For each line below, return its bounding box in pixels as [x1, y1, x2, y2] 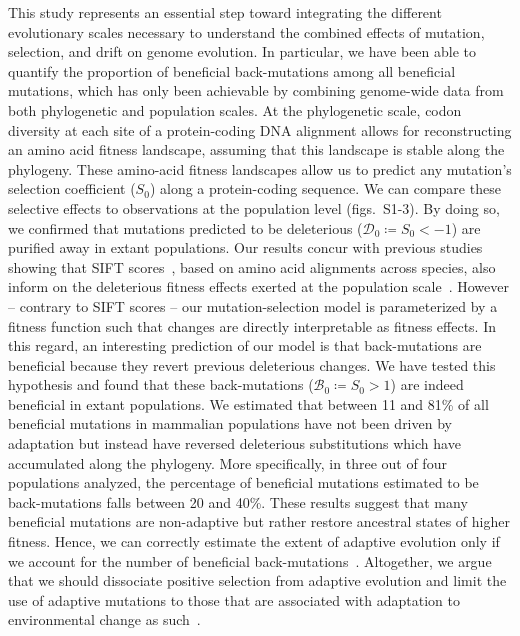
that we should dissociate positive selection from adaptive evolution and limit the [8, 570, 507, 591]
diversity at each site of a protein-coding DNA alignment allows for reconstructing [8, 119, 512, 140]
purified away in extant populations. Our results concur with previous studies [8, 237, 483, 258]
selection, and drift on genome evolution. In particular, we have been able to [8, 41, 477, 62]
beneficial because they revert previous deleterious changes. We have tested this [8, 354, 496, 375]
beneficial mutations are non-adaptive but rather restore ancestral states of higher [8, 511, 510, 532]
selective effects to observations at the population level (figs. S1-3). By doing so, [8, 197, 500, 218]
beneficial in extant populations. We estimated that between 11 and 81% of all [8, 393, 489, 414]
